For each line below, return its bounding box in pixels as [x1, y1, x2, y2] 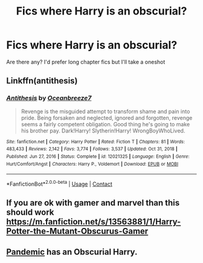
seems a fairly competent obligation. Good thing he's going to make [21, 120, 190, 128]
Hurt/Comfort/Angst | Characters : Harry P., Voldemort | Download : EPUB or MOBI [6, 161, 179, 167]
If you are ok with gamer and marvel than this [6, 198, 180, 208]
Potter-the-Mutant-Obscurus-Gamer [6, 226, 149, 236]
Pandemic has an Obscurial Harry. [6, 247, 138, 257]
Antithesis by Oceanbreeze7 [6, 94, 92, 102]
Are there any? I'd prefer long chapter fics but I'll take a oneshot [6, 58, 166, 65]
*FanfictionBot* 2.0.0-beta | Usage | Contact [6, 180, 113, 187]
